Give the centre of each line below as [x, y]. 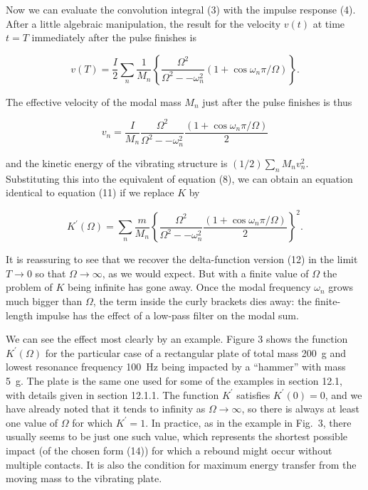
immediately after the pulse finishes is [114, 37]
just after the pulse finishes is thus [277, 101]
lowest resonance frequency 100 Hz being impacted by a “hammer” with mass [176, 367]
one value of [32, 422]
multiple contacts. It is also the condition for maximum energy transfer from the [181, 464]
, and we [343, 394]
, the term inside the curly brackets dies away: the [202, 301]
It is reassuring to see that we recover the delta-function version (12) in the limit [182, 259]
